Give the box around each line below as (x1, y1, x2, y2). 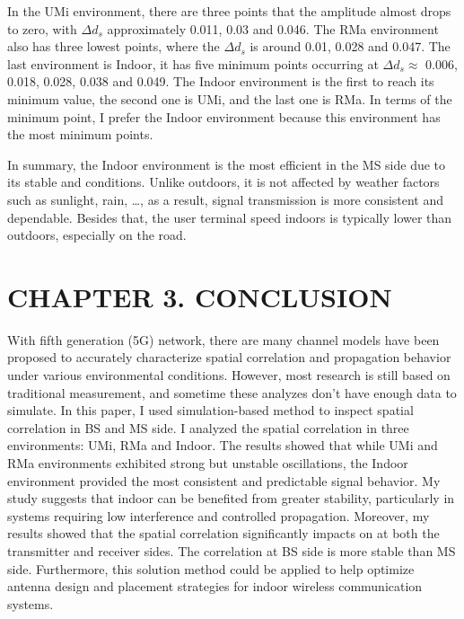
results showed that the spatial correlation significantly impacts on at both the (7, 524, 440, 543)
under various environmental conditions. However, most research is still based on (7, 366, 451, 385)
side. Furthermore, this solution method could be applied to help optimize (7, 559, 415, 578)
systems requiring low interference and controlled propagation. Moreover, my (7, 506, 430, 525)
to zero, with (7, 19, 77, 38)
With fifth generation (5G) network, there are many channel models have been (7, 330, 440, 349)
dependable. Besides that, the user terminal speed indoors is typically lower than (7, 208, 452, 226)
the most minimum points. (7, 125, 153, 144)
